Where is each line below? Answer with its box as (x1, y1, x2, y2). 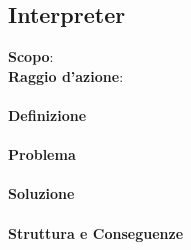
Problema (8, 144, 76, 165)
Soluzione (8, 183, 75, 204)
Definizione (8, 104, 87, 125)
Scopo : (8, 46, 54, 67)
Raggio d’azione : (8, 65, 124, 86)
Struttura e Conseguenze (8, 222, 184, 243)
